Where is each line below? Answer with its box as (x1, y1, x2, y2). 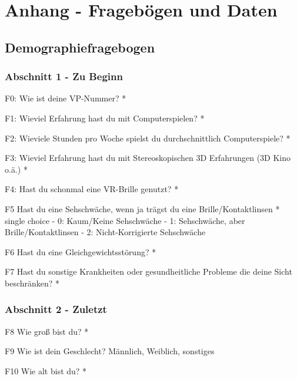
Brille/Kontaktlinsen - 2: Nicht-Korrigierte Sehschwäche (5, 226, 206, 238)
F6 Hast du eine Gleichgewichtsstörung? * (5, 245, 156, 258)
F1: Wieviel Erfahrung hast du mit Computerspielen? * (5, 111, 205, 124)
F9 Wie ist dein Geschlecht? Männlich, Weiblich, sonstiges (5, 345, 215, 357)
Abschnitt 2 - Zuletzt (5, 302, 107, 317)
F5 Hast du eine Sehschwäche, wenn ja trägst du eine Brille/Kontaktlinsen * (5, 202, 280, 215)
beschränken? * (5, 276, 60, 289)
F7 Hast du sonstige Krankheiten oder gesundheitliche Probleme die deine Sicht (5, 265, 292, 278)
